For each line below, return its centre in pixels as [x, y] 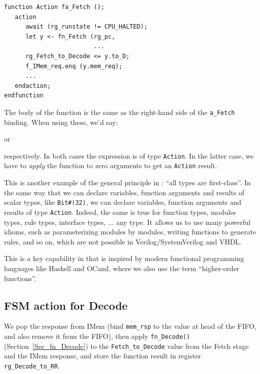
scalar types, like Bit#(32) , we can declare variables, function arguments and [123, 202]
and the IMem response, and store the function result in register [103, 356]
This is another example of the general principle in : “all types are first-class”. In [127, 182]
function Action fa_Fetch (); [54, 7]
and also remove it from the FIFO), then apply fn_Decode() [97, 336]
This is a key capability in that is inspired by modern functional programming [124, 258]
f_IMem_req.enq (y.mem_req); [74, 66]
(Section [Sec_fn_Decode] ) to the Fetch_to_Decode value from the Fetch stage [126, 346]
